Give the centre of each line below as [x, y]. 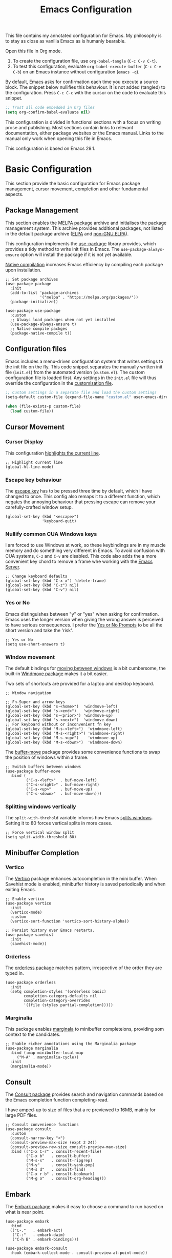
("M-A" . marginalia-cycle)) [48, 1057]
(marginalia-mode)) [31, 1066]
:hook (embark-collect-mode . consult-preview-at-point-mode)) [79, 1253]
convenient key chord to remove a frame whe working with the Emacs [79, 562]
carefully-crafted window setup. [39, 507]
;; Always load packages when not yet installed [63, 320]
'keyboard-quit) [59, 521]
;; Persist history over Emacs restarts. [50, 930]
